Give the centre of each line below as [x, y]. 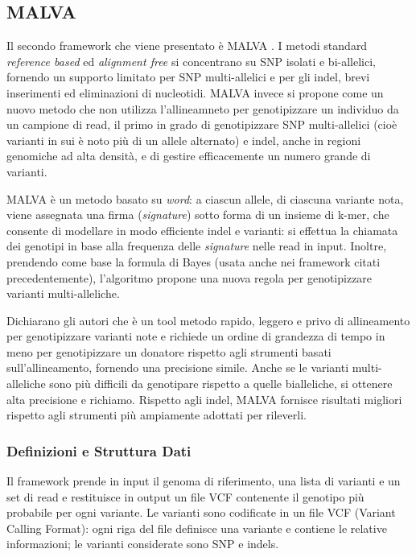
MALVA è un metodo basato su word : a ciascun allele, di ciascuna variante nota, [205, 198]
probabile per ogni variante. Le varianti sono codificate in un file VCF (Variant [201, 512]
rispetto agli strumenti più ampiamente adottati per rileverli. [157, 415]
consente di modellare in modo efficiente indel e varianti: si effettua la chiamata [202, 230]
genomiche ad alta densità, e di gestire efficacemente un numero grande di [189, 156]
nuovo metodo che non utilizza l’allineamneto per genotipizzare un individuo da [203, 108]
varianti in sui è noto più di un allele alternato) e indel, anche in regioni [184, 140]
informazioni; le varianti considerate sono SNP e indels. [143, 544]
